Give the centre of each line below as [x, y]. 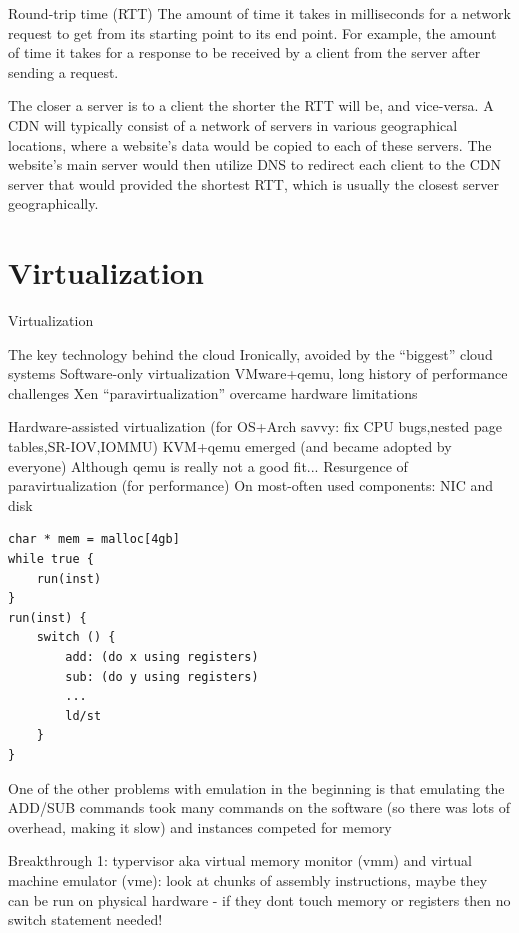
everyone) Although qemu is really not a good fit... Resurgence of [208, 465]
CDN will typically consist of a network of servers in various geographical [233, 124]
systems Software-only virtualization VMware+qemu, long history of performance [258, 373]
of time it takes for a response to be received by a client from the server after [244, 52]
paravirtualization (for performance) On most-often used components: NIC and [251, 485]
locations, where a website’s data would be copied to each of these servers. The [250, 144]
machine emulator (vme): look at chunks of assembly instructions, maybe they [248, 879]
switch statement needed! [85, 919]
